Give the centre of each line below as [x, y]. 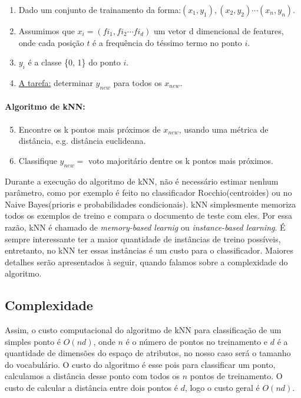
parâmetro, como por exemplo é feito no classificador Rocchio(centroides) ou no [148, 193]
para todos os [138, 82]
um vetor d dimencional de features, [219, 31]
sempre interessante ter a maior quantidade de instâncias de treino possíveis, [143, 239]
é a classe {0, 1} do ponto [74, 62]
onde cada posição [51, 42]
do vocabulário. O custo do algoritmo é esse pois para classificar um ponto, [140, 364]
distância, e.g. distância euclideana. [82, 141]
